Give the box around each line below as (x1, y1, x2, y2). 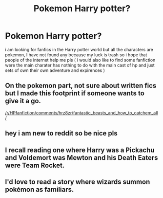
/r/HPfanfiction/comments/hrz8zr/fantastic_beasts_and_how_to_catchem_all (5, 110, 158, 115)
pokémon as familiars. (5, 185, 74, 194)
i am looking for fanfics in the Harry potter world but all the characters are (5, 46, 154, 52)
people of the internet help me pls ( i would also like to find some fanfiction (5, 57, 156, 63)
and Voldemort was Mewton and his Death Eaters (5, 154, 158, 162)
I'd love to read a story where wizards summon (5, 177, 150, 186)
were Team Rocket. (5, 161, 65, 169)
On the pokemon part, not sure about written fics (5, 82, 157, 90)
